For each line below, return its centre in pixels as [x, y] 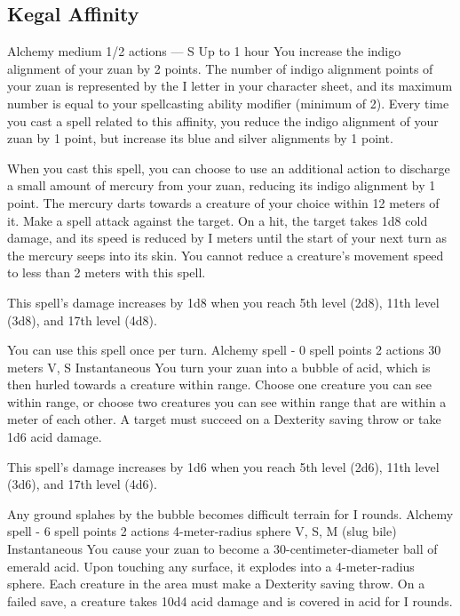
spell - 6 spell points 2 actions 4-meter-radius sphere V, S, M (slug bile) [202, 531]
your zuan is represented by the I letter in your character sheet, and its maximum [230, 86]
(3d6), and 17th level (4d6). [82, 484]
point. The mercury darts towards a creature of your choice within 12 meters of [223, 202]
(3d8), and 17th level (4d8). [82, 320]
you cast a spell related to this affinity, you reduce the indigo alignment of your [223, 120]
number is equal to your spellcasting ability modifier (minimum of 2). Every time [228, 103]
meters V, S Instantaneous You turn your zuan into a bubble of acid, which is [219, 367]
